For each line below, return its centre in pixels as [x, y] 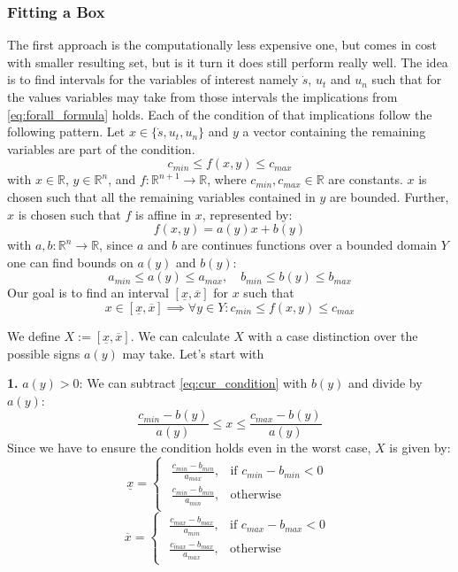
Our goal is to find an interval [88, 293]
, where [227, 179]
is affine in [163, 214]
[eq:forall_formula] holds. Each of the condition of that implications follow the [220, 114]
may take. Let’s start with [193, 353]
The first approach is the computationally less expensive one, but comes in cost [222, 45]
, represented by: [247, 214]
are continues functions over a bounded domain [309, 245]
